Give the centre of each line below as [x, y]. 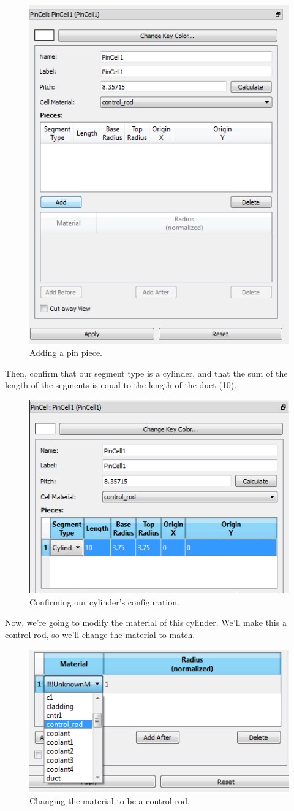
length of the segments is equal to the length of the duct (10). [121, 385]
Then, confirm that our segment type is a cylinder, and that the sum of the [146, 373]
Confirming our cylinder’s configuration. [104, 602]
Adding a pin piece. [66, 352]
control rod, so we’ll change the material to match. [100, 635]
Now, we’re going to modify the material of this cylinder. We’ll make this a [146, 622]
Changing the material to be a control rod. [110, 800]
